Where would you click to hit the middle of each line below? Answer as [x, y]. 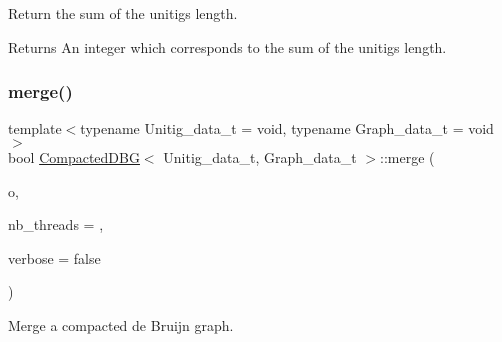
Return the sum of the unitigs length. [123, 13]
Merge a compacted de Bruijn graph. [121, 324]
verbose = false [54, 257]
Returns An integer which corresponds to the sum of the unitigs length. [227, 46]
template [35, 128]
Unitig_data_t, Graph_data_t [260, 157]
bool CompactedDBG [74, 157]
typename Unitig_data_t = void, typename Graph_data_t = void [287, 128]
